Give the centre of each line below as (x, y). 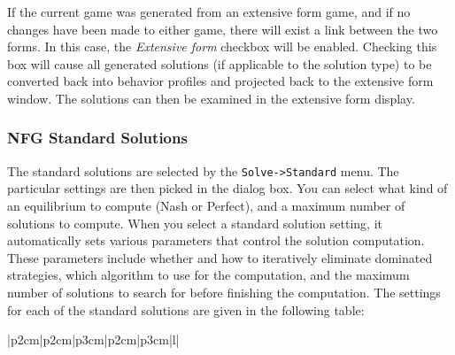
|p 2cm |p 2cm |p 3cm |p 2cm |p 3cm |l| (93, 340)
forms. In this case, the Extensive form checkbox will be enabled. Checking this (222, 46)
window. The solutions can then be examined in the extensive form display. (211, 98)
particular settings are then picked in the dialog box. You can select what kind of (227, 188)
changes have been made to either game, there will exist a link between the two (223, 29)
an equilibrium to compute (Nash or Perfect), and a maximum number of (206, 206)
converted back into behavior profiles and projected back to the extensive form (220, 81)
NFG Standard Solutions (97, 138)
